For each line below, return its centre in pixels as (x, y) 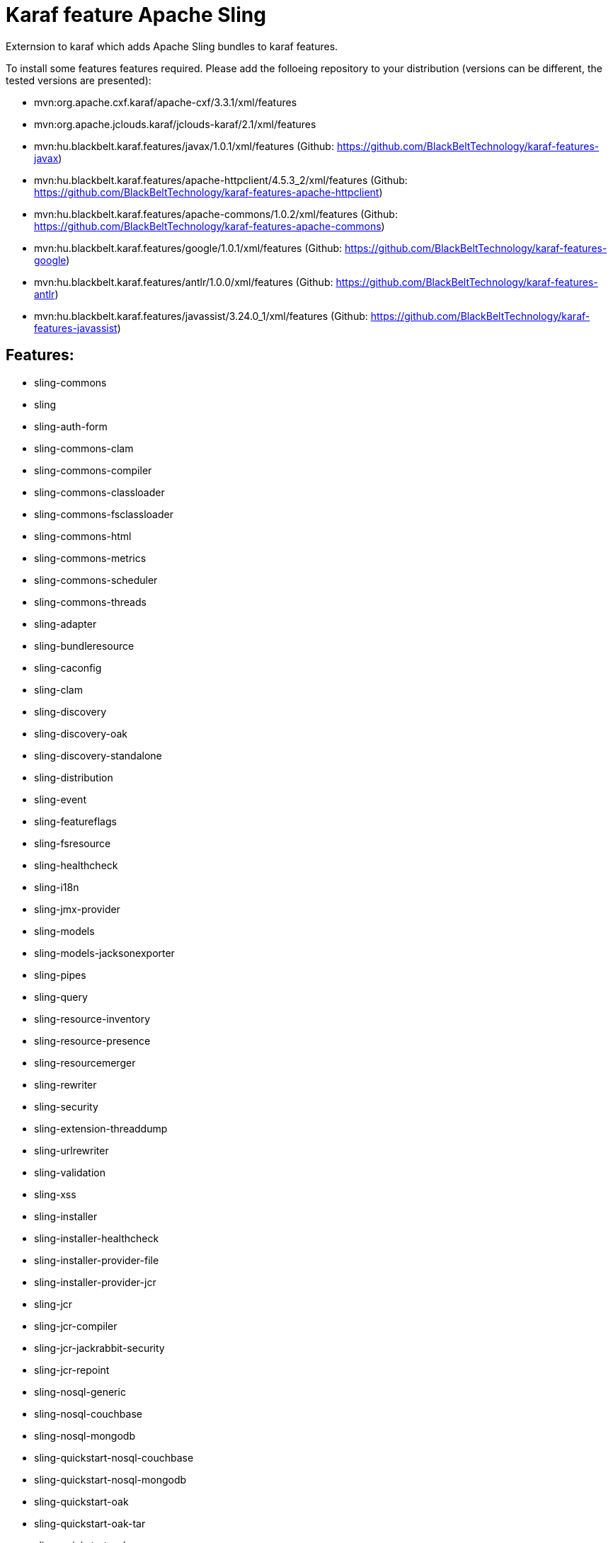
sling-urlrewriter (71, 1150)
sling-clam (58, 689)
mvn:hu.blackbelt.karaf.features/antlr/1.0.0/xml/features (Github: (184, 282)
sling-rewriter (65, 1084)
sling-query (61, 997)
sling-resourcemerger (85, 1062)
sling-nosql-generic (80, 1392)
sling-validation (70, 1172)
